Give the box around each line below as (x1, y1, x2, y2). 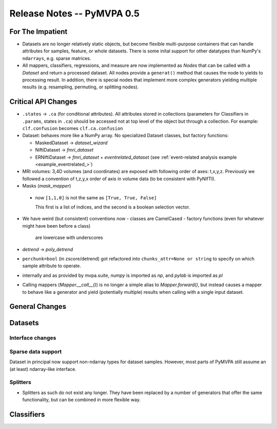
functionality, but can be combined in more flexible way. (22, 397, 141, 403)
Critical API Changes (9, 98, 77, 106)
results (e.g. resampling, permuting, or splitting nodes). (22, 84, 139, 90)
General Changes (9, 302, 67, 311)
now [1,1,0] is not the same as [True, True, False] (35, 194, 157, 200)
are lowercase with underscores (35, 234, 103, 241)
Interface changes (9, 334, 56, 342)
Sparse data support (9, 348, 62, 355)
